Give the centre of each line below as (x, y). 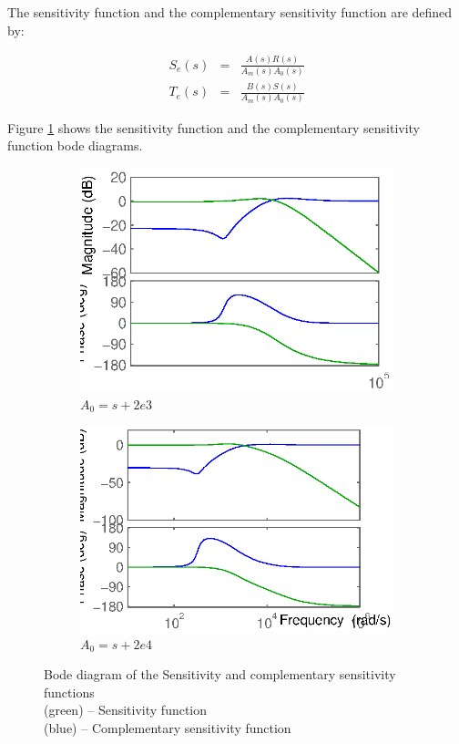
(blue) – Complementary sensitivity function (168, 728)
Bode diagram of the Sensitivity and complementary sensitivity (220, 674)
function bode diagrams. (75, 145)
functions (69, 692)
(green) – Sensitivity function (126, 710)
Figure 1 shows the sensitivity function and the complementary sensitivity (214, 127)
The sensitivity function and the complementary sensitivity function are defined (230, 12)
